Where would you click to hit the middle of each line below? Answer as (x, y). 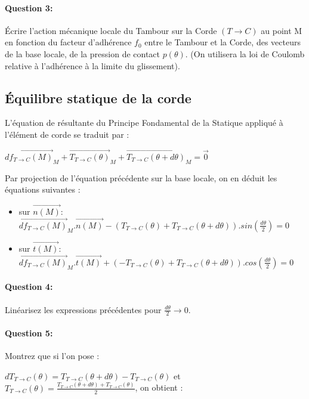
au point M (282, 30)
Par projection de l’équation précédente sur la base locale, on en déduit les (141, 177)
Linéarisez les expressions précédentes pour (83, 309)
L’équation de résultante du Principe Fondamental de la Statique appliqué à (144, 123)
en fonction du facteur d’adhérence (68, 42)
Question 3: (29, 7)
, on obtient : (159, 387)
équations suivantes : (43, 189)
